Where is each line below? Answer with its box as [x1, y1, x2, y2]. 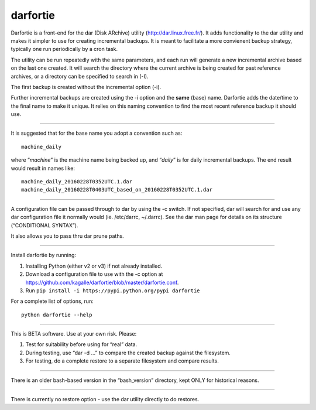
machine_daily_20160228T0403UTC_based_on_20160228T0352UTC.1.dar [21, 186, 213, 193]
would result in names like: [11, 165, 75, 172]
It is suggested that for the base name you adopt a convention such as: [11, 129, 183, 137]
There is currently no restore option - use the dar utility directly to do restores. [11, 396, 200, 403]
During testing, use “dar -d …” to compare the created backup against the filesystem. [25, 349, 231, 356]
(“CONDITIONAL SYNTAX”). [11, 221, 78, 228]
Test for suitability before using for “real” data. [25, 341, 138, 348]
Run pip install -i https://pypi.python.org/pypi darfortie [25, 287, 200, 294]
